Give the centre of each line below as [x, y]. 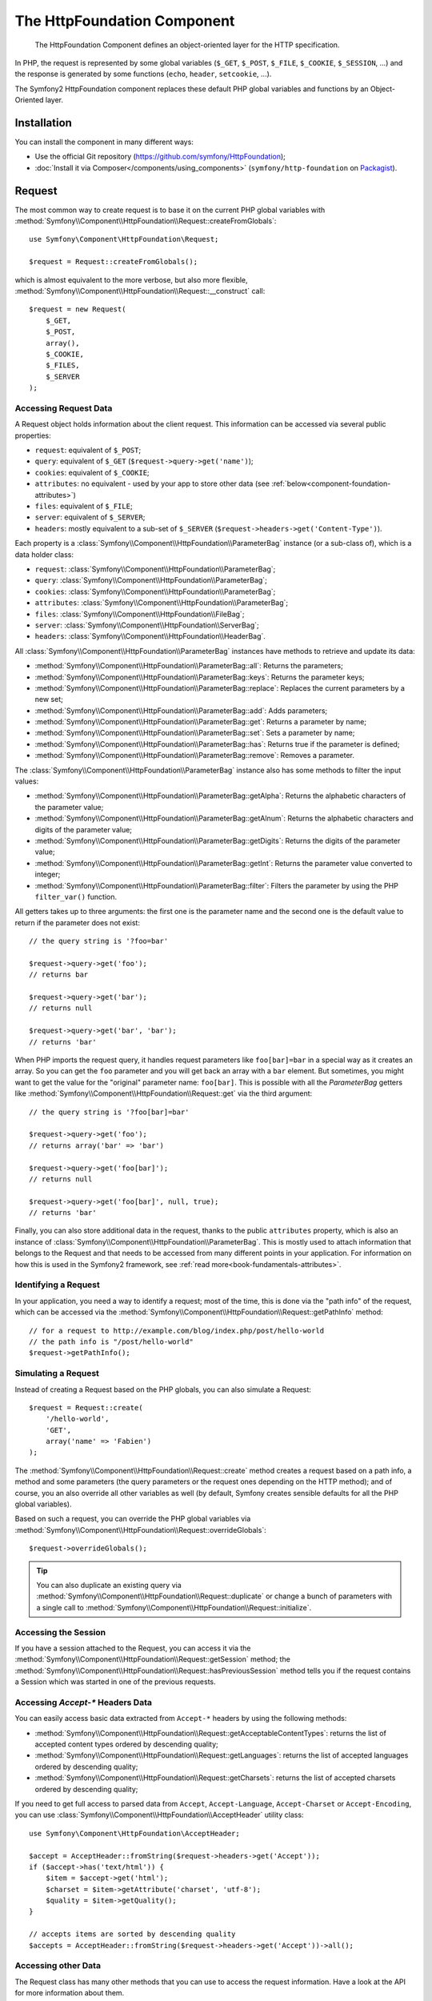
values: [27, 781]
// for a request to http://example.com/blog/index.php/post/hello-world [177, 1330]
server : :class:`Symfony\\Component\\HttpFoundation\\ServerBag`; [147, 625]
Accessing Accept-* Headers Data [83, 1702]
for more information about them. [70, 1993]
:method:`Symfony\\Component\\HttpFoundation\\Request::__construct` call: [140, 291]
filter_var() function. [76, 896]
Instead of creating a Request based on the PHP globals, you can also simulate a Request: [163, 1389]
